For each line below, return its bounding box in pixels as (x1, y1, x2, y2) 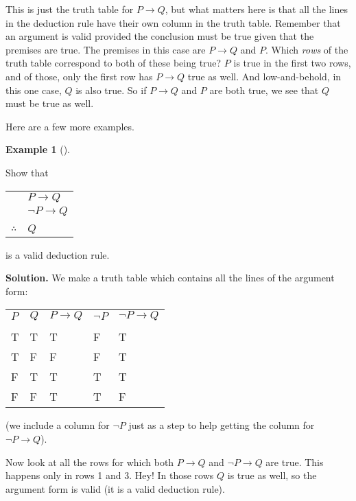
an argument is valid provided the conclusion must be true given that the (5, 29, 314, 43)
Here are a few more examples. (5, 119, 134, 133)
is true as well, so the (227, 468, 317, 482)
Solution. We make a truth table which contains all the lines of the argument (5, 270, 335, 285)
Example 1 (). (5, 142, 70, 156)
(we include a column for (5, 418, 110, 432)
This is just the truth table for (5, 2, 134, 16)
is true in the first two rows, (233, 56, 351, 70)
